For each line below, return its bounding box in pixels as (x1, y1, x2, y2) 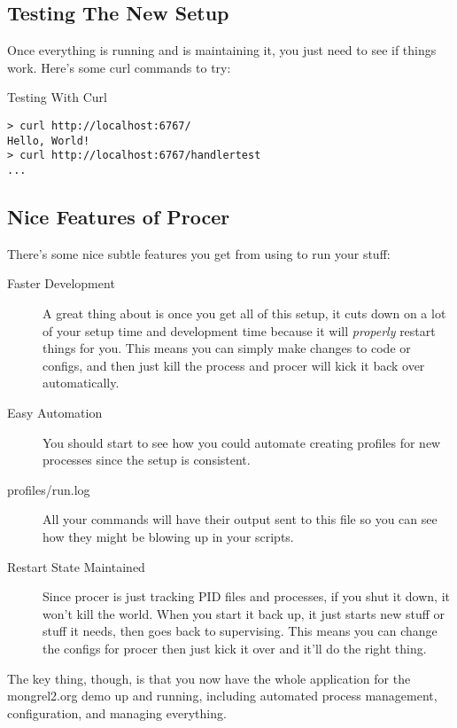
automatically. (43, 373, 120, 392)
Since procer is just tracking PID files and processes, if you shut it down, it (43, 587, 450, 606)
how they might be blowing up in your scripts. (43, 527, 294, 545)
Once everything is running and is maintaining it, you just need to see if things (7, 41, 437, 59)
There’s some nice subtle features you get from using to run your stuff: (7, 244, 391, 262)
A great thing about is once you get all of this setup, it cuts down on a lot (43, 304, 446, 322)
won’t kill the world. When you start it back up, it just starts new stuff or (43, 604, 445, 622)
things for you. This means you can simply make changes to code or (43, 339, 411, 357)
